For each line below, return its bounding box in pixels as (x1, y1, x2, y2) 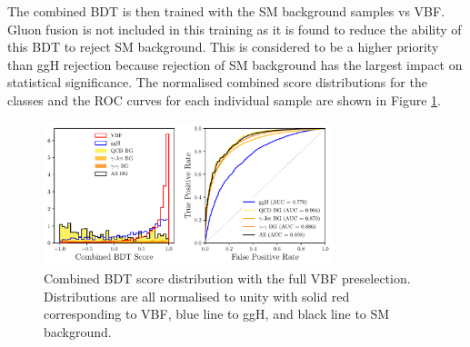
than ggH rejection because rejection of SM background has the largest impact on (7, 55, 463, 74)
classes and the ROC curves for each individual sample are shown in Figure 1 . (7, 90, 441, 109)
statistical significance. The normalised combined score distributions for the (7, 73, 427, 92)
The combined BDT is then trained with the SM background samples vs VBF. (7, 2, 445, 20)
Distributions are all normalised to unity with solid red (44, 286, 350, 305)
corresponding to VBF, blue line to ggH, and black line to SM (44, 304, 390, 323)
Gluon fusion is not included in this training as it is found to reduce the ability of (7, 19, 462, 38)
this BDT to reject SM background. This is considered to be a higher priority (7, 37, 439, 56)
